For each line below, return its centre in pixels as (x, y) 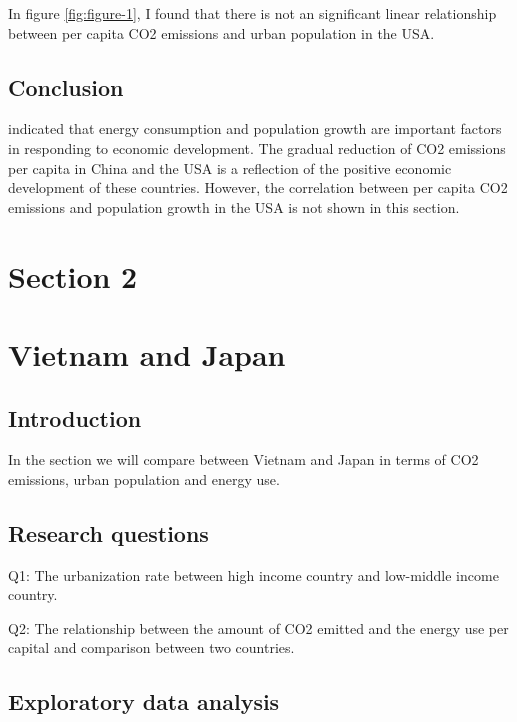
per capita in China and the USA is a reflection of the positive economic (230, 167)
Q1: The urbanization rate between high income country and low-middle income (253, 574)
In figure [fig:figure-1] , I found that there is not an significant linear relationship (252, 13)
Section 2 (73, 275)
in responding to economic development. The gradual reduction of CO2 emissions (257, 147)
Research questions (108, 532)
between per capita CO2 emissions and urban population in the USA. (221, 32)
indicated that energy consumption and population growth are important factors (255, 128)
